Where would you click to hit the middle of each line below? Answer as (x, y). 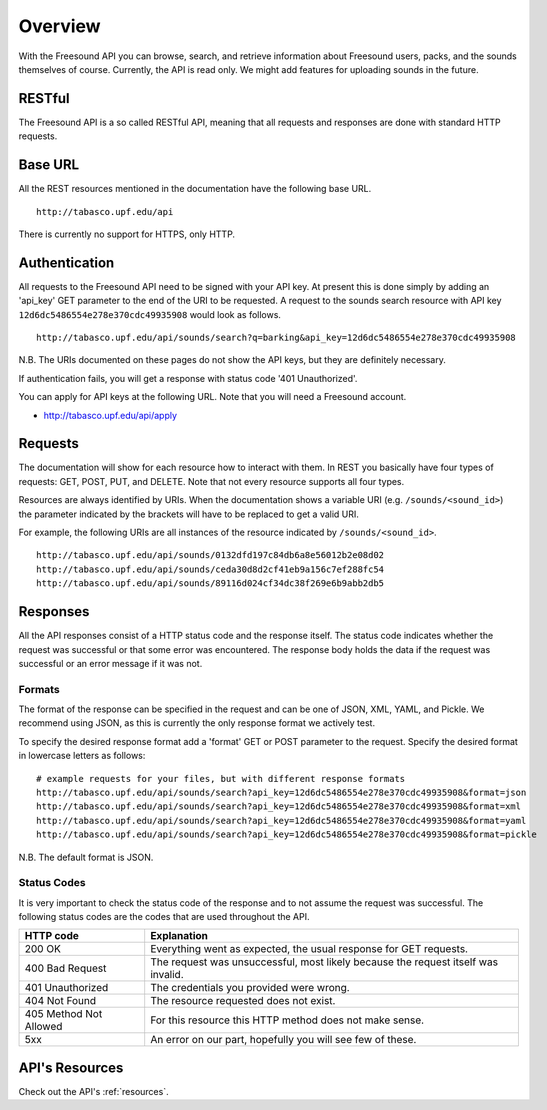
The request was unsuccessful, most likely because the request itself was (324, 962)
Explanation (179, 936)
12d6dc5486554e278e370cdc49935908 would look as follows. (150, 314)
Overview (59, 26)
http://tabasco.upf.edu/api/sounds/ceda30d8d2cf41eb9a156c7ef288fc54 (210, 569)
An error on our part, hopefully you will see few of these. (283, 1040)
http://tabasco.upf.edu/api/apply (110, 415)
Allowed (43, 1027)
